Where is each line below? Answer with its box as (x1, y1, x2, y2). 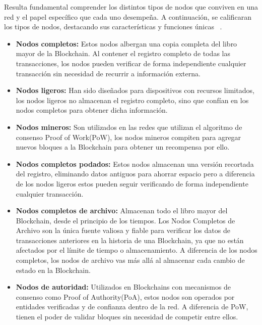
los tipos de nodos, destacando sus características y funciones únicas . (4, 21, 222, 32)
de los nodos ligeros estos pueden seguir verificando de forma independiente (16, 178, 248, 189)
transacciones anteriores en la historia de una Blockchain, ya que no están (16, 235, 244, 245)
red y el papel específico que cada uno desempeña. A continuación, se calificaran (4, 11, 252, 22)
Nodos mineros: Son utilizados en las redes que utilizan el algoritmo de (16, 121, 242, 132)
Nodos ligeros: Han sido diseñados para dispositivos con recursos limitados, (16, 85, 254, 96)
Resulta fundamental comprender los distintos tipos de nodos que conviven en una (4, 2, 258, 12)
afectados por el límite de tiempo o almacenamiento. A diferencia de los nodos (16, 245, 257, 255)
